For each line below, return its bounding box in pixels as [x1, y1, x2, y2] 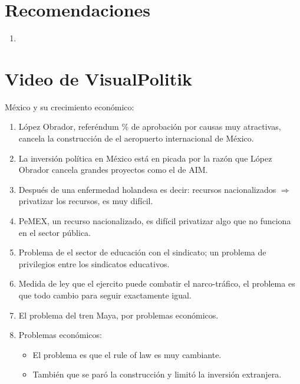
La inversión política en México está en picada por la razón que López [18, 152, 272, 164]
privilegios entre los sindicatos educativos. [18, 257, 170, 270]
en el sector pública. [18, 226, 91, 238]
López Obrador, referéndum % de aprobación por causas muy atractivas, [18, 120, 281, 133]
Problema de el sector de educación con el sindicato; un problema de [18, 246, 266, 258]
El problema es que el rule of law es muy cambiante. [32, 348, 222, 360]
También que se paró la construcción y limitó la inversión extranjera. [32, 368, 282, 380]
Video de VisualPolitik [5, 66, 193, 90]
